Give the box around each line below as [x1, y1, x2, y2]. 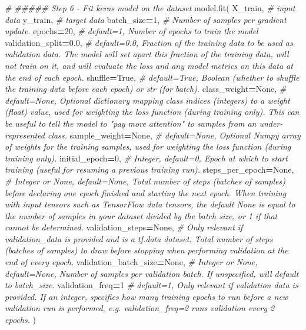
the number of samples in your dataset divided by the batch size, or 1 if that [5, 209, 278, 222]
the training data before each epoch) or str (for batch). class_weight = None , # [5, 82, 287, 95]
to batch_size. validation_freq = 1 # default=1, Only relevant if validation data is [5, 279, 298, 291]
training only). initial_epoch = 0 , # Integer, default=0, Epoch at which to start [5, 151, 288, 164]
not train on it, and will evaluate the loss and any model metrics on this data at [5, 59, 293, 71]
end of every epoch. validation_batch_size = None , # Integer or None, [5, 256, 258, 268]
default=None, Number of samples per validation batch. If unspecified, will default [5, 267, 299, 279]
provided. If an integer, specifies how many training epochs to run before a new [5, 290, 288, 302]
